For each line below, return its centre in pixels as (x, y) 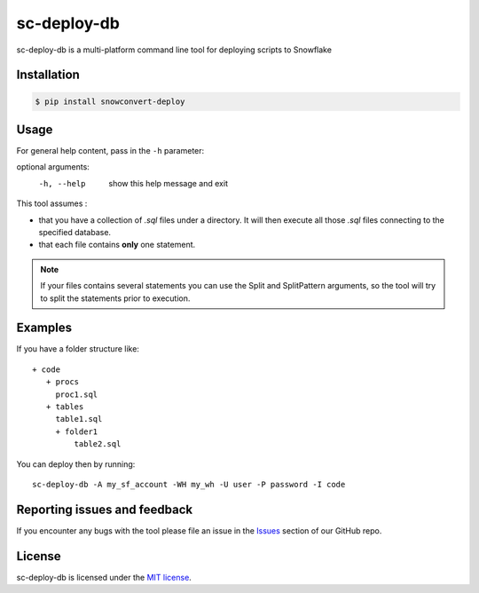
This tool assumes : (52, 203)
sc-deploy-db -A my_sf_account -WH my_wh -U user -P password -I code (189, 484)
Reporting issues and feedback (105, 509)
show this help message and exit (168, 183)
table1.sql (79, 419)
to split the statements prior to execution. (115, 298)
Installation (48, 75)
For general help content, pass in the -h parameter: (110, 151)
